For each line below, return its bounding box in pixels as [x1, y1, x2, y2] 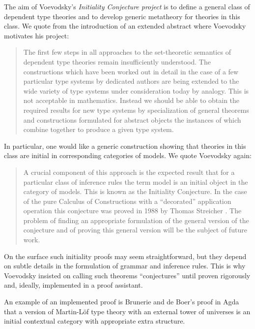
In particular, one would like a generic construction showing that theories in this [4, 140, 246, 151]
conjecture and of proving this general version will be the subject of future [23, 225, 247, 235]
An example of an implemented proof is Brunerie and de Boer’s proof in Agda [4, 296, 239, 307]
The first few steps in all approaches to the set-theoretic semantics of [23, 47, 231, 57]
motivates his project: [4, 30, 69, 40]
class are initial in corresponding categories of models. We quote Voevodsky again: [4, 150, 252, 161]
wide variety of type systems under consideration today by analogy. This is [23, 85, 249, 96]
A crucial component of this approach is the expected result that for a [23, 166, 235, 177]
